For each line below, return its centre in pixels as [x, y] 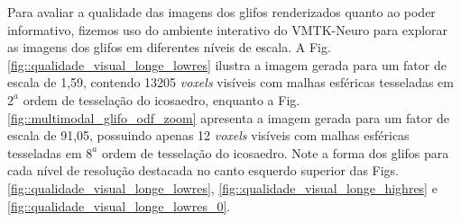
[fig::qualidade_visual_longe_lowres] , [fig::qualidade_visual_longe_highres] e [222, 187]
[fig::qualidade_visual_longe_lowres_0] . [119, 205]
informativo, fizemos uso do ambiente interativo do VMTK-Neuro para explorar [228, 29]
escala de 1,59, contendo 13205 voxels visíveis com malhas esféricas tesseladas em [230, 82]
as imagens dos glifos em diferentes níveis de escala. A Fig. [169, 47]
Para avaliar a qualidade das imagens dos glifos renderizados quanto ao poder [221, 12]
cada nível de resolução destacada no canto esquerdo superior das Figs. [203, 170]
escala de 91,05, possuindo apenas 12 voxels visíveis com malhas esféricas [208, 135]
